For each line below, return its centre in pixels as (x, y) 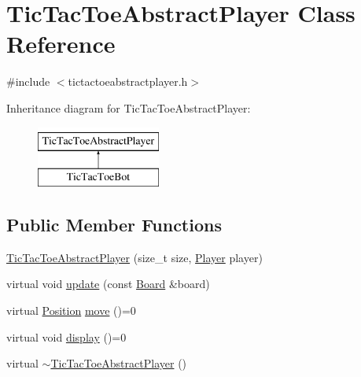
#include (28, 81)
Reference (61, 44)
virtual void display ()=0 (66, 336)
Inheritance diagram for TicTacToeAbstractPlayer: (129, 107)
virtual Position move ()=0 (71, 310)
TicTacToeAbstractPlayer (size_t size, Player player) (134, 257)
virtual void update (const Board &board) (108, 284)
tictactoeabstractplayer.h (128, 81)
